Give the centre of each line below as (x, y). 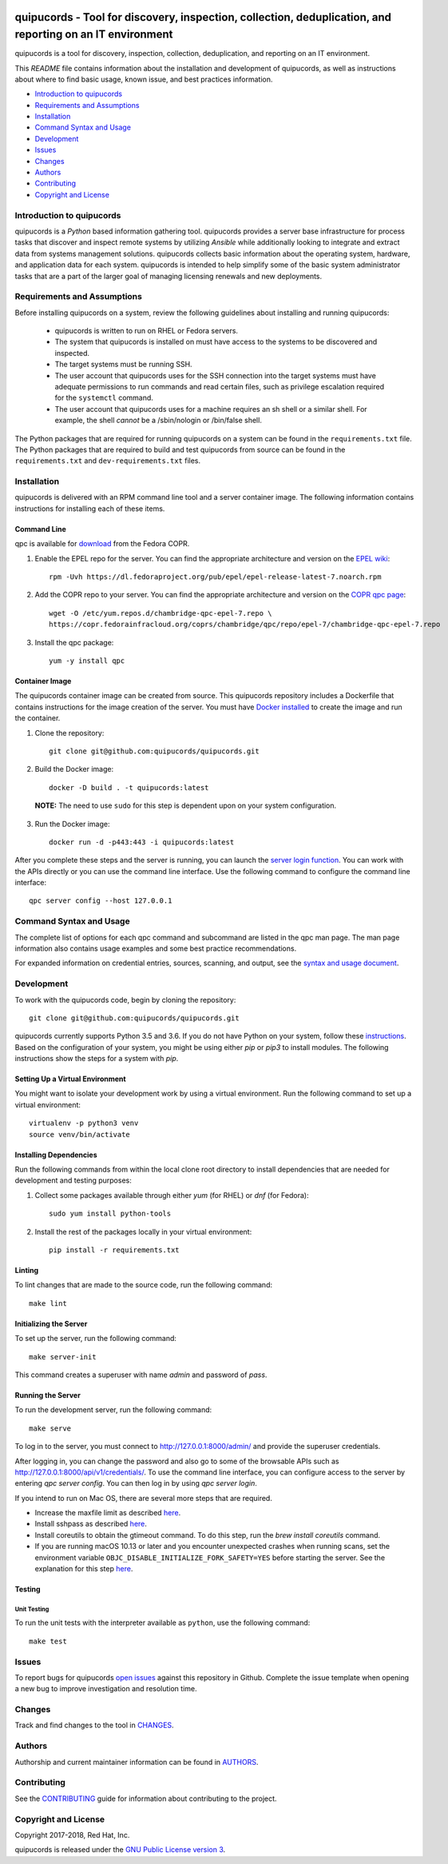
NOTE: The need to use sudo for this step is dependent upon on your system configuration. (186, 806)
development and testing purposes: (73, 1180)
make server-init (63, 1357)
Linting (27, 1270)
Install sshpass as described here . (91, 1524)
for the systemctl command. (104, 398)
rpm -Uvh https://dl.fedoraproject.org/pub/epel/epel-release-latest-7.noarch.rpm (215, 577)
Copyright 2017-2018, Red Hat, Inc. (72, 1834)
